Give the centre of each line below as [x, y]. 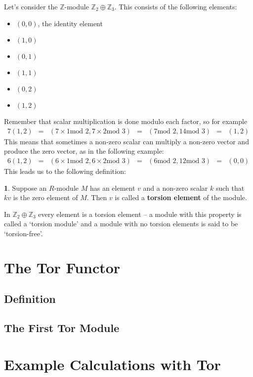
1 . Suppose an [25, 188]
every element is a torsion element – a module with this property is [140, 214]
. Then [97, 197]
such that [230, 188]
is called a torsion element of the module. [181, 197]
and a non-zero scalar [175, 188]
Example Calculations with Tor [112, 364]
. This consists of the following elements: [176, 6]
